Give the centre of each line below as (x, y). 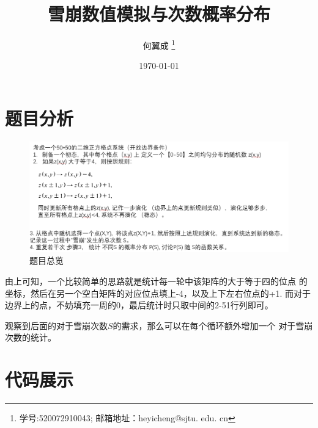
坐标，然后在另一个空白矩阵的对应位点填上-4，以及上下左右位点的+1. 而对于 (158, 293)
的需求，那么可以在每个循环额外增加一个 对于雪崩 (213, 325)
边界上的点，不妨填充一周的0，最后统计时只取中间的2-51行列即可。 (139, 305)
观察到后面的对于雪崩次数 (56, 325)
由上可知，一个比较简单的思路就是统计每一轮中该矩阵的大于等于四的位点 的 (156, 281)
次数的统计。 (31, 337)
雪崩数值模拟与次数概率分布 (159, 14)
